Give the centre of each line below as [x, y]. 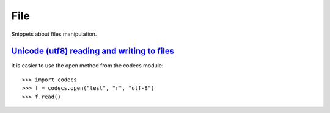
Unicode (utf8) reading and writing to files [93, 51]
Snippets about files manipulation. [54, 34]
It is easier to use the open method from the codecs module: [87, 66]
